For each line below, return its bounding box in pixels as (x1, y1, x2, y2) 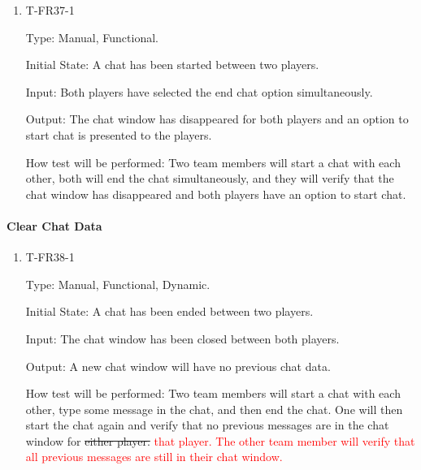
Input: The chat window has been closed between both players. (25, 330, 340, 347)
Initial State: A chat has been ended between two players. (25, 303, 314, 320)
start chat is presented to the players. (25, 126, 212, 143)
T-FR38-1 (25, 248, 75, 265)
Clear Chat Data (7, 217, 102, 234)
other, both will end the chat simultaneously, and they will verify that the (25, 170, 394, 187)
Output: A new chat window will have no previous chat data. (25, 357, 331, 374)
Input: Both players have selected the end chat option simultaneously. (25, 83, 373, 100)
